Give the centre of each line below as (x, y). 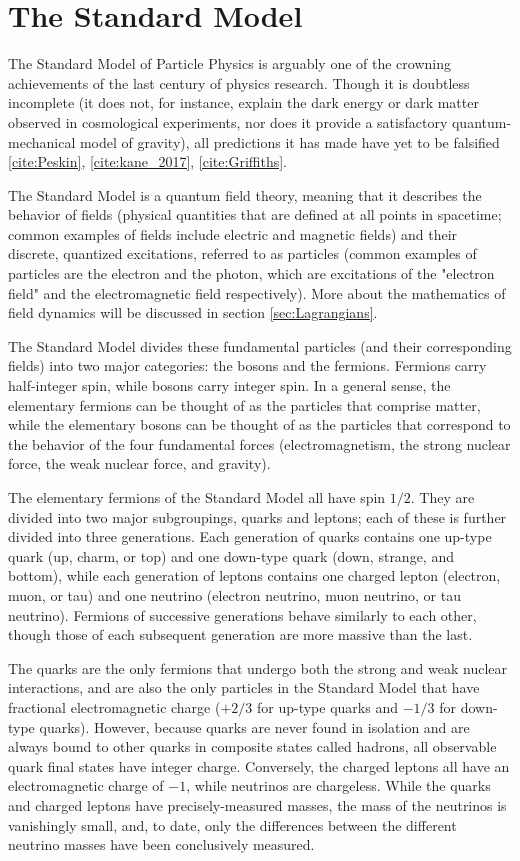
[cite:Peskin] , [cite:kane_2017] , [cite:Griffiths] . (147, 161)
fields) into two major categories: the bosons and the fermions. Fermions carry (247, 365)
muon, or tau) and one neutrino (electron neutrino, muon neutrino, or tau (234, 594)
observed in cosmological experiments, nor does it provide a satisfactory (228, 121)
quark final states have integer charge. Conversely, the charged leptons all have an (259, 765)
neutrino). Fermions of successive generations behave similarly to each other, (242, 614)
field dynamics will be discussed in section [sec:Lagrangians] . (193, 312)
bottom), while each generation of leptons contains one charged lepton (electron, (254, 575)
